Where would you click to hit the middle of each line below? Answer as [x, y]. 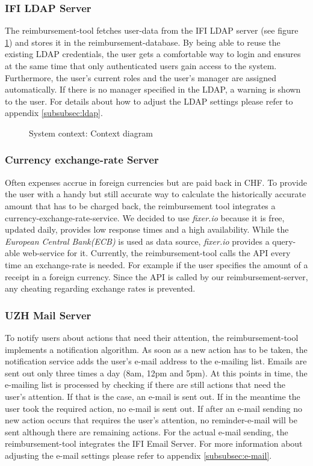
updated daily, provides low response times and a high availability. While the [147, 229]
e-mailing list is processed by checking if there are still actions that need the [145, 385]
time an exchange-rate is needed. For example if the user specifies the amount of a [156, 264]
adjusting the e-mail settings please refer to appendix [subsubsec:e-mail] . [138, 455]
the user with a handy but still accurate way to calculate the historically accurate [156, 194]
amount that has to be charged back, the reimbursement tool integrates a [140, 205]
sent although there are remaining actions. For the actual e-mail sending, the [147, 431]
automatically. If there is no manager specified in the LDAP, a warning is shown [153, 89]
